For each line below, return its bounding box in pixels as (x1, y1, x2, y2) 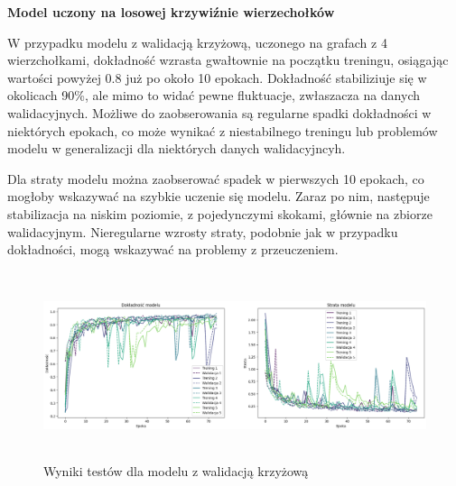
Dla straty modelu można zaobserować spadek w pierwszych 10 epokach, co (7, 169, 424, 188)
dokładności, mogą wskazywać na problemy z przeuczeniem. (7, 240, 339, 259)
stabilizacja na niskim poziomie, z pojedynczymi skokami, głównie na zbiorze (7, 204, 433, 223)
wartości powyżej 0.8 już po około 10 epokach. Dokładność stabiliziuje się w (7, 68, 427, 87)
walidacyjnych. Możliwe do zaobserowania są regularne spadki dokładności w (7, 103, 432, 122)
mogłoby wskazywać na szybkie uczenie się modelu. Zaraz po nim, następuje (7, 187, 430, 206)
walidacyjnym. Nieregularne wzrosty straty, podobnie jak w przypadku (7, 222, 398, 241)
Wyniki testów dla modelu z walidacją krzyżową (43, 462, 309, 481)
